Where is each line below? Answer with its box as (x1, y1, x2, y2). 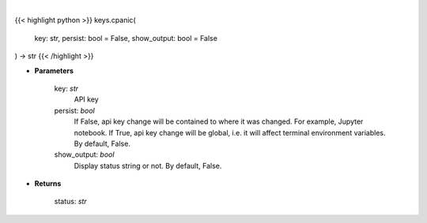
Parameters (34, 65, 74, 75)
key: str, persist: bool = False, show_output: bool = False (34, 33, 217, 43)
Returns (34, 179, 62, 188)
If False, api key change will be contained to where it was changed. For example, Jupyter (74, 117, 364, 126)
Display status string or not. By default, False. (74, 161, 222, 170)
